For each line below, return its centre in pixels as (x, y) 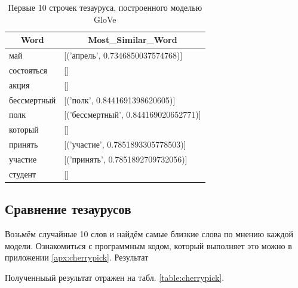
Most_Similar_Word (133, 40)
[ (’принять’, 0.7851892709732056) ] (126, 159)
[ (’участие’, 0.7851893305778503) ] (125, 144)
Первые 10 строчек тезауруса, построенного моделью (105, 7)
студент (23, 174)
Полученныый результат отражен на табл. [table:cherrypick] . (115, 277)
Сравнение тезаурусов (68, 209)
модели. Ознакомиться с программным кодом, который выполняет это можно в (148, 245)
